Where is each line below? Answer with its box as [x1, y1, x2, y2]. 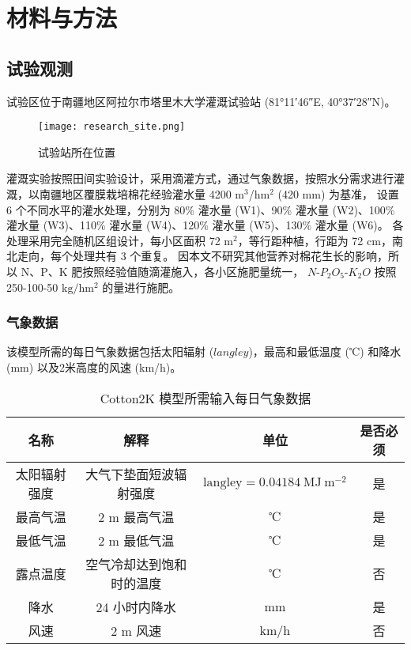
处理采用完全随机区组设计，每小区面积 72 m [6, 232, 233, 248]
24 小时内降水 [96, 597, 176, 616]
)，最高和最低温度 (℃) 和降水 [248, 343, 402, 360]
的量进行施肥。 [102, 278, 180, 295]
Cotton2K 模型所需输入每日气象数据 [100, 388, 311, 407]
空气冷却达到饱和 [85, 554, 187, 573]
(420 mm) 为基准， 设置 [277, 186, 399, 202]
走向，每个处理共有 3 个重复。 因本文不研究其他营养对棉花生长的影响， [17, 248, 388, 264]
